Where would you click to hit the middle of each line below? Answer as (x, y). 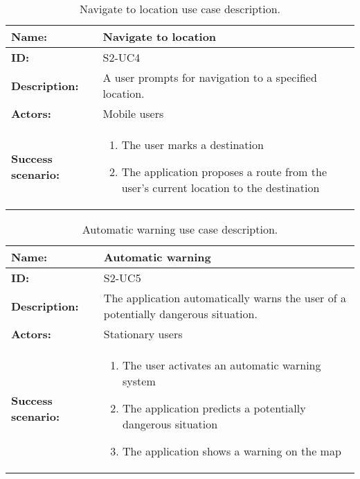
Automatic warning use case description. (180, 229)
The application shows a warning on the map (232, 451)
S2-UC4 (121, 57)
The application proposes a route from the (224, 172)
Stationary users (143, 334)
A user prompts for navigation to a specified (210, 77)
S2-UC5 (122, 278)
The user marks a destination (192, 145)
